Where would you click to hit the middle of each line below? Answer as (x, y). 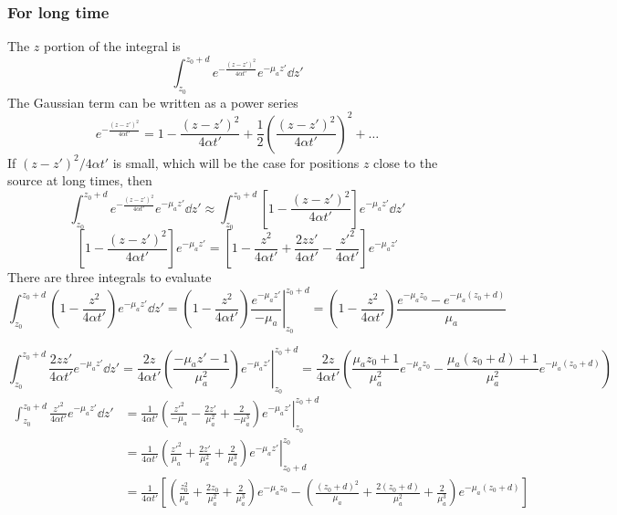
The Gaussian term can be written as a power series (153, 102)
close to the (406, 162)
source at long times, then (80, 180)
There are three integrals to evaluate (110, 277)
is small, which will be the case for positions (236, 162)
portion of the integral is (112, 46)
